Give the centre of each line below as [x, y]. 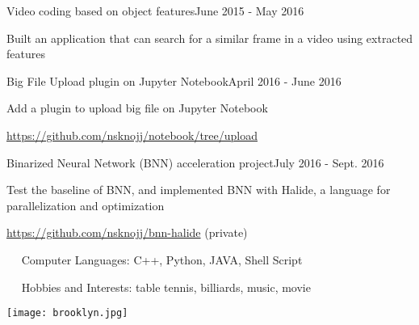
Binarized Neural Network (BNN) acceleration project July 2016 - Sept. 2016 [195, 162]
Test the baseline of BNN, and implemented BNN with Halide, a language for [199, 190]
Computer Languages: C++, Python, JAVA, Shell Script [162, 259]
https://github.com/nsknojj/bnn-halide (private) [127, 232]
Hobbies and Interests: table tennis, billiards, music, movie [166, 287]
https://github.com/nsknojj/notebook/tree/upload [132, 135]
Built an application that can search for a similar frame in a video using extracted [210, 38]
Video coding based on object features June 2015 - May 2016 [155, 11]
